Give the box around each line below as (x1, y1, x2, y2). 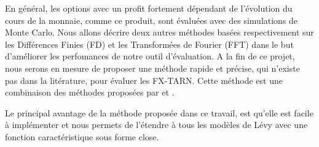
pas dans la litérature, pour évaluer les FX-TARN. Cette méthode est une (5, 73, 283, 86)
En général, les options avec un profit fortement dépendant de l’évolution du (5, 2, 293, 14)
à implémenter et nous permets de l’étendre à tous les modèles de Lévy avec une (5, 118, 308, 131)
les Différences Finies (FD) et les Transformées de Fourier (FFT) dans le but (5, 37, 294, 50)
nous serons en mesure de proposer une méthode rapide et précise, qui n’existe (5, 61, 300, 74)
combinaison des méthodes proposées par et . (5, 86, 175, 99)
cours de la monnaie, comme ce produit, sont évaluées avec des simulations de (5, 13, 298, 26)
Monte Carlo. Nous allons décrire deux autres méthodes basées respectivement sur (5, 26, 314, 39)
